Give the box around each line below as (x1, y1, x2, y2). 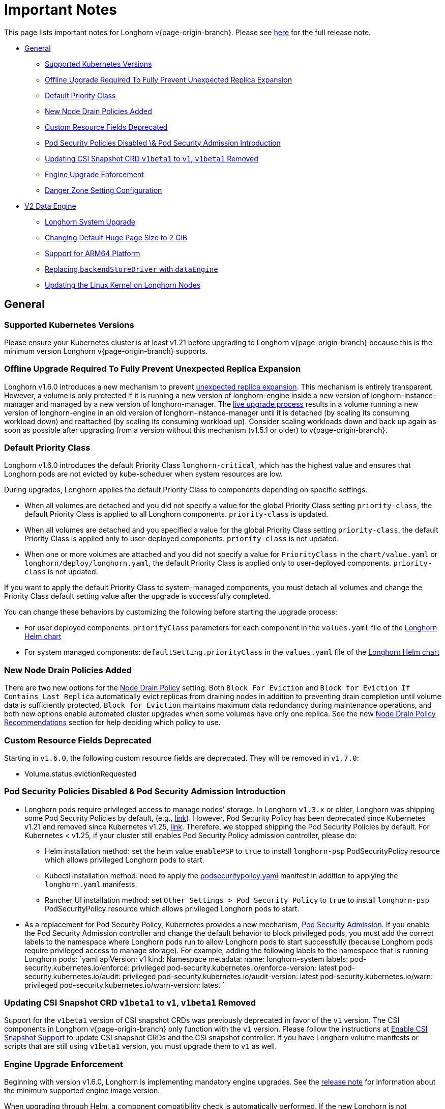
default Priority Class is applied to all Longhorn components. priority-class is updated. (24, 510, 329, 519)
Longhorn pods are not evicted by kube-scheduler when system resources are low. (4, 469, 283, 479)
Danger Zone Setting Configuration (45, 185, 162, 195)
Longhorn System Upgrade (45, 217, 136, 226)
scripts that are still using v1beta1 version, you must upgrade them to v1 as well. (4, 1042, 277, 1051)
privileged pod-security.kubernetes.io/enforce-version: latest (132, 963, 337, 972)
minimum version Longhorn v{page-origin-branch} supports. (4, 346, 208, 355)
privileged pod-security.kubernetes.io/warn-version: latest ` (24, 980, 225, 989)
